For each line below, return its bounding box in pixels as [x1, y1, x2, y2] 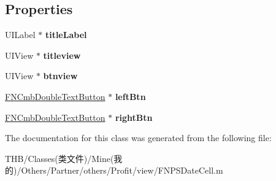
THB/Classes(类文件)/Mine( [5, 152, 114, 164]
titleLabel [45, 28, 87, 41]
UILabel [5, 28, 36, 41]
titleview [43, 48, 81, 61]
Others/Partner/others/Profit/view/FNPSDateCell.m [21, 164, 223, 177]
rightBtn [115, 110, 153, 123]
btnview [43, 69, 78, 82]
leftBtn [115, 90, 146, 102]
